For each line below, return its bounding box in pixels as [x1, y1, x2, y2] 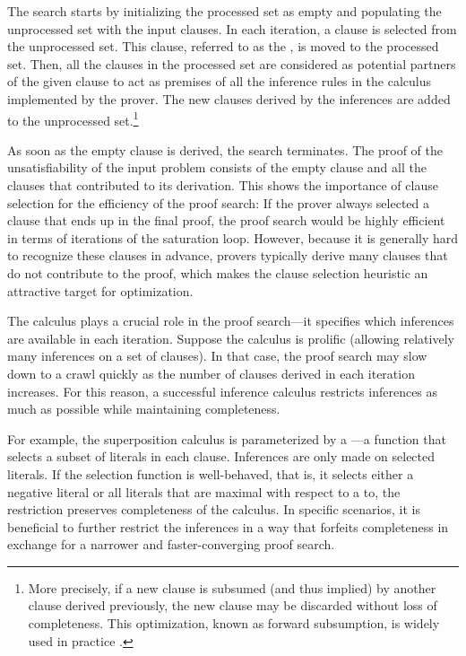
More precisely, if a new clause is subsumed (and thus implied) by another [28, 578, 436, 597]
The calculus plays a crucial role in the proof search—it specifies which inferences [7, 311, 454, 330]
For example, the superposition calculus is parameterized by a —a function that [7, 429, 446, 448]
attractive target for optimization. [7, 281, 194, 300]
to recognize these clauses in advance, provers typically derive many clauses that [7, 246, 448, 265]
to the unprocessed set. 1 [7, 108, 139, 129]
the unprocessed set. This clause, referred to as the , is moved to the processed [7, 37, 439, 56]
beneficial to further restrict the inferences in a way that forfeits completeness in [7, 517, 449, 536]
